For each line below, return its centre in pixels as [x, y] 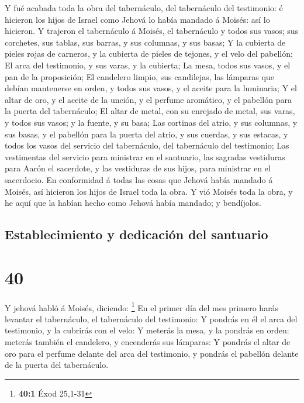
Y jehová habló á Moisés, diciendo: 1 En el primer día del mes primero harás [142, 306]
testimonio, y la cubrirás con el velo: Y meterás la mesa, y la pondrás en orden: [147, 330]
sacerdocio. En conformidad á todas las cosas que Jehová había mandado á [139, 179]
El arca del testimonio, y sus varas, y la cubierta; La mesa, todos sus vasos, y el [148, 65]
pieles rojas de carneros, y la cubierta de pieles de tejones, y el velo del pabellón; [149, 54]
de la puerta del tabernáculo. [57, 365]
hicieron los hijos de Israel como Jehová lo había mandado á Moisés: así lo [137, 19]
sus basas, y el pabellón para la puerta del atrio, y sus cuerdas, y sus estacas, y [146, 134]
